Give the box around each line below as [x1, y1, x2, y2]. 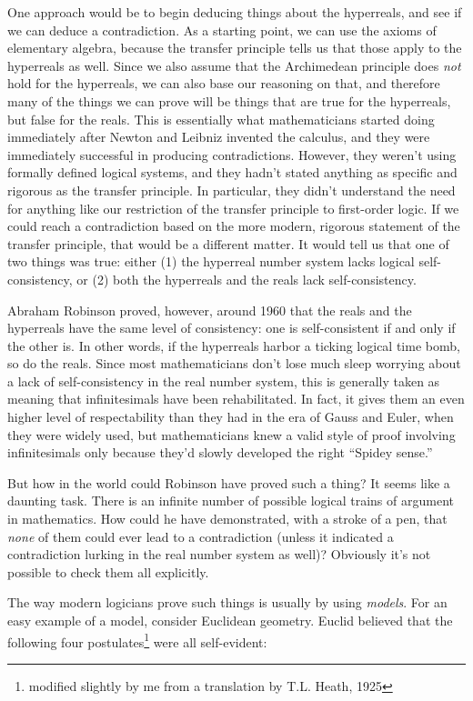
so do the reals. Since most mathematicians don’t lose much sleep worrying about [7, 354, 461, 373]
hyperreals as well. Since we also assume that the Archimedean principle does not [7, 55, 461, 75]
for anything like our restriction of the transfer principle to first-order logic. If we [7, 198, 459, 217]
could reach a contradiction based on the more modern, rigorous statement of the [7, 216, 460, 235]
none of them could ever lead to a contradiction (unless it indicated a [7, 526, 394, 546]
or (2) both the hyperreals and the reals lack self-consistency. [76, 269, 417, 288]
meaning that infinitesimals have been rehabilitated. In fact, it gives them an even [7, 389, 465, 408]
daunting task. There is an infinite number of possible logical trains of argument [7, 491, 454, 510]
